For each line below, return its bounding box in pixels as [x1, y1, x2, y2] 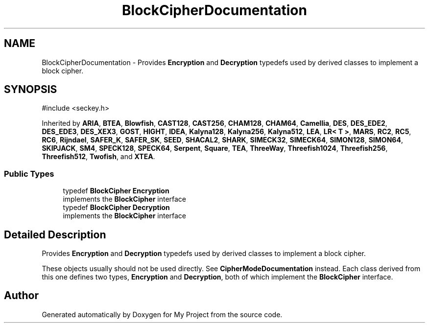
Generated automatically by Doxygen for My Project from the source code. [42, 310, 283, 319]
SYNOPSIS [4, 83, 57, 96]
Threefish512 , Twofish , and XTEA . [42, 152, 155, 161]
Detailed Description [4, 228, 106, 241]
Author [4, 289, 39, 302]
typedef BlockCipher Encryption [63, 187, 169, 195]
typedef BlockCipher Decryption [63, 203, 170, 212]
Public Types [4, 168, 54, 179]
